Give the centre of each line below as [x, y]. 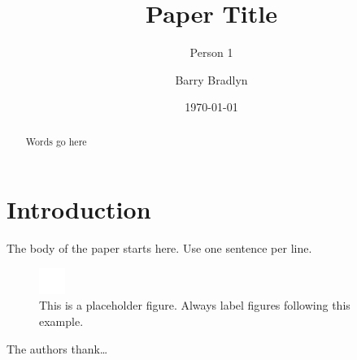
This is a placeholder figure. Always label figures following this [195, 305]
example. [61, 321]
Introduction [79, 209]
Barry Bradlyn [211, 79]
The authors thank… [57, 348]
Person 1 [211, 52]
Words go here [56, 141]
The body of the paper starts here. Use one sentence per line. [159, 248]
